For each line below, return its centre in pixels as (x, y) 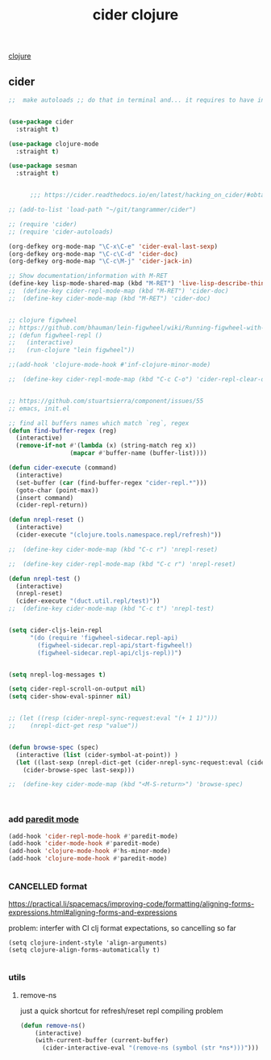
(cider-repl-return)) (52, 505)
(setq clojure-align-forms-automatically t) (84, 950)
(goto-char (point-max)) (57, 490)
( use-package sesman (43, 166)
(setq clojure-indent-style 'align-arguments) (88, 943)
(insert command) (45, 498)
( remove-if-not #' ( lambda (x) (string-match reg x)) (106, 446)
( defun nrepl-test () (45, 578)
